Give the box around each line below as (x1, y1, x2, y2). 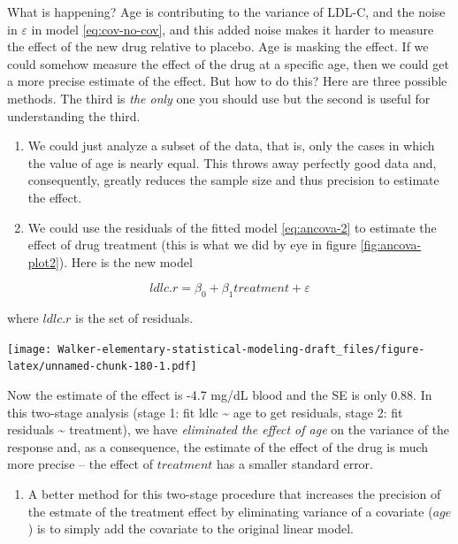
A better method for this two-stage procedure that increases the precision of (27, 484, 441, 502)
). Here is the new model (58, 252, 193, 271)
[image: (7, 342, 52, 356)
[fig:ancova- (360, 235, 422, 254)
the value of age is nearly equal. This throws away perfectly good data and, (27, 153, 437, 172)
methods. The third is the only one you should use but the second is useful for (7, 88, 431, 107)
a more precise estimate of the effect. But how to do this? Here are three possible (7, 72, 447, 90)
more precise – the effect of (7, 455, 153, 473)
